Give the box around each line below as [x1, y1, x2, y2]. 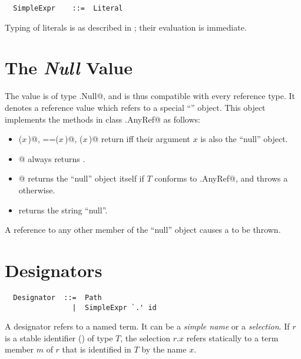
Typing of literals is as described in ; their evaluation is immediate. [5, 21, 247, 33]
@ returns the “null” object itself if [18, 172, 144, 185]
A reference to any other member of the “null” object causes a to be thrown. [5, 223, 281, 236]
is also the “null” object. [200, 133, 288, 145]
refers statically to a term [186, 331, 279, 344]
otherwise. [18, 183, 55, 196]
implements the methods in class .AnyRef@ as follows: [5, 113, 200, 125]
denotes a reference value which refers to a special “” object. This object [5, 101, 266, 113]
